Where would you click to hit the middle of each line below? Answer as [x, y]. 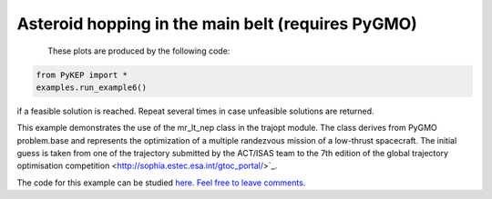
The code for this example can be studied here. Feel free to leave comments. [161, 183]
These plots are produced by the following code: [139, 51]
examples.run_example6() [92, 87]
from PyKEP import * [82, 75]
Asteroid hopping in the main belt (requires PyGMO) [217, 24]
